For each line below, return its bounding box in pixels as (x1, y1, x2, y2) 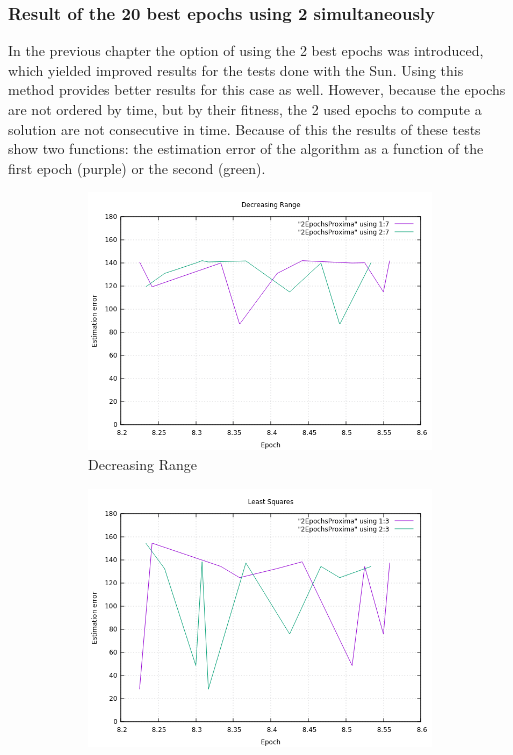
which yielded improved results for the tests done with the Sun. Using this (8, 59, 464, 80)
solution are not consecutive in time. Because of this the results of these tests (8, 118, 481, 139)
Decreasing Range (88, 453, 197, 474)
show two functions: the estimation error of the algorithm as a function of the (8, 138, 484, 159)
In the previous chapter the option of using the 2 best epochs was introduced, (8, 40, 484, 61)
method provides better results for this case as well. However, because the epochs (8, 79, 506, 100)
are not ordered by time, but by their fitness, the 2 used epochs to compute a (8, 99, 482, 119)
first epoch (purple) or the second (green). (8, 157, 266, 178)
